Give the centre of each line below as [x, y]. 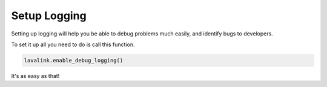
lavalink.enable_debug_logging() [74, 60]
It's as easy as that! [35, 76]
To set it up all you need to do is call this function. [73, 44]
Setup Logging [49, 16]
